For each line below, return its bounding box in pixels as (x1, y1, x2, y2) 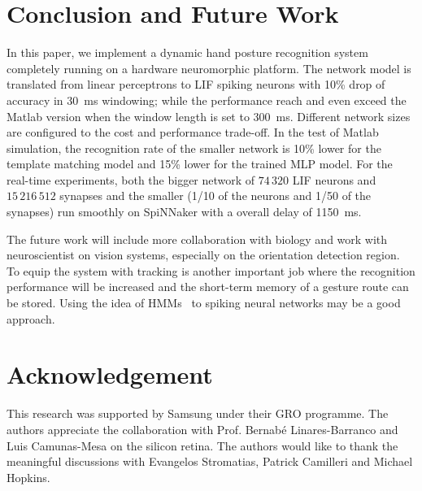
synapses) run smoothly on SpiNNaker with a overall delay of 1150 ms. (7, 203, 362, 220)
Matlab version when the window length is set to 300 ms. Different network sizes (7, 107, 411, 124)
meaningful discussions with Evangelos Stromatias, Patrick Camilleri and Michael (7, 453, 413, 470)
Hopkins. (7, 468, 50, 485)
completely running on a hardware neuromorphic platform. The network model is (7, 59, 411, 76)
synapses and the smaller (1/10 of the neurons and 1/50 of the (59, 187, 372, 204)
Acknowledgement (7, 358, 213, 391)
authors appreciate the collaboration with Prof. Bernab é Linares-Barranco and (7, 420, 398, 437)
